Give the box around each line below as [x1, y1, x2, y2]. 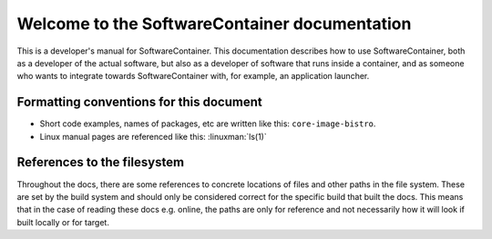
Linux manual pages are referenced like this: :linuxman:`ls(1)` [39, 131, 268, 142]
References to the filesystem [16, 154, 185, 170]
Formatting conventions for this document [16, 95, 263, 110]
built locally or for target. [16, 216, 109, 227]
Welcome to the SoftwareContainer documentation [16, 14, 412, 34]
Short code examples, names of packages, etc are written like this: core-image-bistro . [39, 118, 376, 129]
